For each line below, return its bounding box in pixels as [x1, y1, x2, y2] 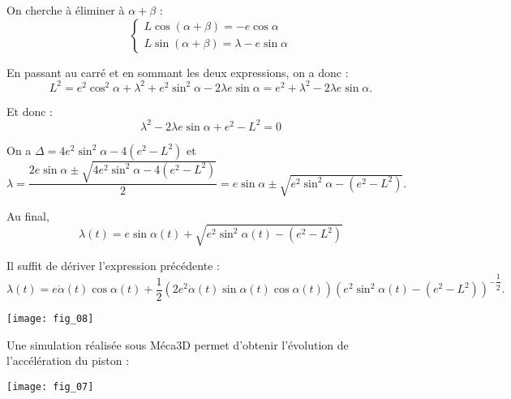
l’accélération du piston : [6, 352, 130, 369]
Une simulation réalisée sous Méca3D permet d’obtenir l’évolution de [6, 336, 349, 353]
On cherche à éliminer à [6, 2, 125, 18]
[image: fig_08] [6, 312, 94, 324]
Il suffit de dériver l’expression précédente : [6, 256, 220, 273]
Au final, [6, 207, 49, 224]
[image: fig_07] [6, 380, 94, 393]
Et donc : [6, 102, 53, 119]
